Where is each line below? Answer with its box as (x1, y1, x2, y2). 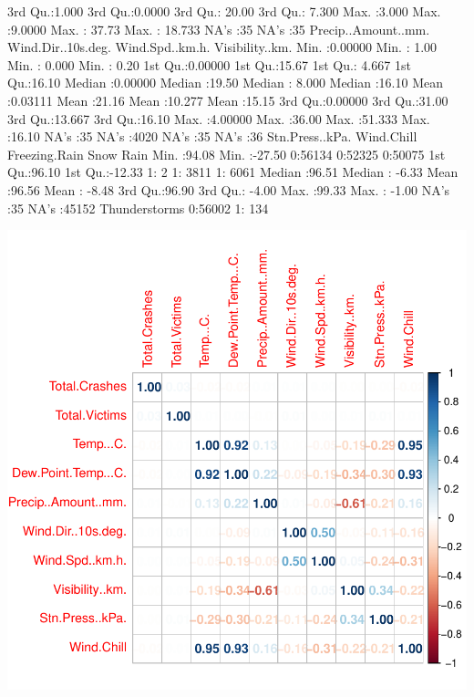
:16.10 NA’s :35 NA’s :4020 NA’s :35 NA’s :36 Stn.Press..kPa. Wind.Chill (7, 127, 417, 146)
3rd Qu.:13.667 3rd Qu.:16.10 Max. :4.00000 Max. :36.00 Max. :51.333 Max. (7, 109, 430, 128)
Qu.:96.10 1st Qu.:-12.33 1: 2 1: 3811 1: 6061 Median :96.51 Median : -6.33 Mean (7, 162, 459, 182)
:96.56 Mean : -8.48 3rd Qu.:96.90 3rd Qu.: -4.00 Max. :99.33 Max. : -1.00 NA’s (7, 180, 450, 199)
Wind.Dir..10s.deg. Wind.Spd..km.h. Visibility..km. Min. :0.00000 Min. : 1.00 (7, 37, 438, 57)
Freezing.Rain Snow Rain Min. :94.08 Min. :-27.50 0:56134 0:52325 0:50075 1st (7, 144, 446, 163)
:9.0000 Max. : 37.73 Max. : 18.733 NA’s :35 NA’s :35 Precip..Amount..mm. (7, 19, 430, 38)
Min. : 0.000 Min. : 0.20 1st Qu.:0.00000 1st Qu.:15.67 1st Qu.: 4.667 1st (7, 55, 411, 74)
